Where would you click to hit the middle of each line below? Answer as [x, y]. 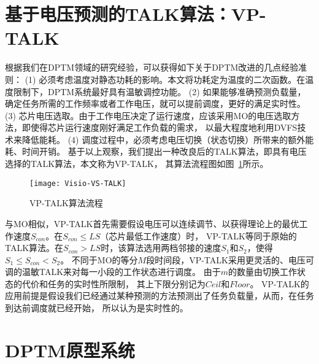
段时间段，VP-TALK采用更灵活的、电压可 [230, 259]
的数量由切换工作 [263, 272]
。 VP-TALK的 [279, 283]
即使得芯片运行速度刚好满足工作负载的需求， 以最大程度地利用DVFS [159, 127]
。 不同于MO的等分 [99, 259]
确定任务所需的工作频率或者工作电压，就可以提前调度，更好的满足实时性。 [155, 103]
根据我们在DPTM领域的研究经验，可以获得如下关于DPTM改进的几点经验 [152, 67]
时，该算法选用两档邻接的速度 [161, 248]
